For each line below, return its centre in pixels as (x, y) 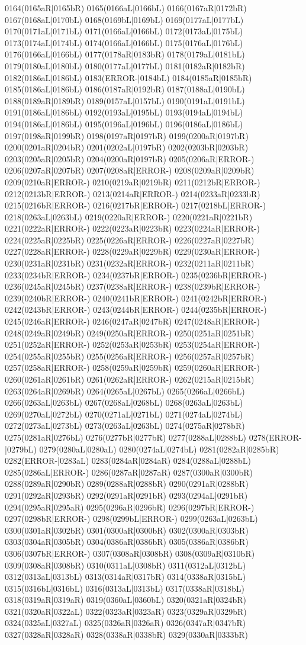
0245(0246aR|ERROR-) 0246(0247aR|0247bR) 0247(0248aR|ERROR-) (132, 321)
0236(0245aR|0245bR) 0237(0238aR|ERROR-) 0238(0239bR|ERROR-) (133, 286)
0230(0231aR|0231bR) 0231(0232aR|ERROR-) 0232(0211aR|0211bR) (130, 263)
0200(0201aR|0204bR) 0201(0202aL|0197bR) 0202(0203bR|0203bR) (127, 147)
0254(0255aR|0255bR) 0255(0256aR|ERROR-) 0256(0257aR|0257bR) (130, 356)
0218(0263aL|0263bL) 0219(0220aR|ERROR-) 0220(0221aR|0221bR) (129, 216)
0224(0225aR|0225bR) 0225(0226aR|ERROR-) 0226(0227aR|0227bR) (130, 240)
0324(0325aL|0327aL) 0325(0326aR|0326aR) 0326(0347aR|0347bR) (125, 623)
